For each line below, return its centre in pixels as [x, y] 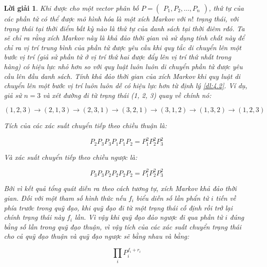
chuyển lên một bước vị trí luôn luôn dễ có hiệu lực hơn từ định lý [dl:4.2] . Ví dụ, [126, 86]
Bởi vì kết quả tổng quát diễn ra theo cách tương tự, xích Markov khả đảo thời [120, 188]
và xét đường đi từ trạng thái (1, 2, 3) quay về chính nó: [127, 95]
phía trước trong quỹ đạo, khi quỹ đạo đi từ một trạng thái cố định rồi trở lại [118, 207]
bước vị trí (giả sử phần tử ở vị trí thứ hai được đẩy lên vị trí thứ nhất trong [118, 57]
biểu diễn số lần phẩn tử [172, 198]
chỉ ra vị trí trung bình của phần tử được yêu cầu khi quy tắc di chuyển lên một [123, 47]
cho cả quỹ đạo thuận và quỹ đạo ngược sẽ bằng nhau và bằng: [97, 236]
